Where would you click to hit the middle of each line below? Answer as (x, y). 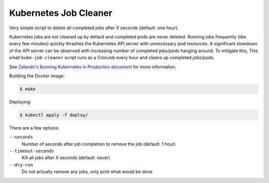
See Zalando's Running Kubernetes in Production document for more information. (93, 66)
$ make (28, 89)
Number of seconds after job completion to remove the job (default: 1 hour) (99, 144)
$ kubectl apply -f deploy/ (54, 115)
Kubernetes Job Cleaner (61, 13)
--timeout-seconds (32, 151)
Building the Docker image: (37, 76)
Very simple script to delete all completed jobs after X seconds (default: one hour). (94, 28)
